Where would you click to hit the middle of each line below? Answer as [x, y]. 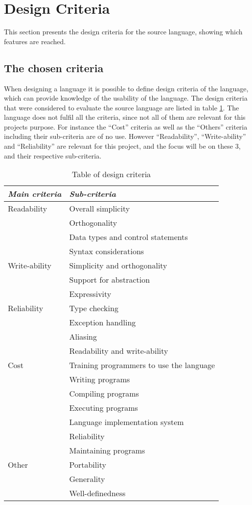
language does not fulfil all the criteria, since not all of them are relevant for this [125, 117]
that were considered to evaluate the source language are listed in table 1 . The [122, 107]
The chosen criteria [54, 67]
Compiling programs [104, 394]
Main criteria [35, 194]
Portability [88, 465]
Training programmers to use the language [142, 365]
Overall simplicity [100, 209]
